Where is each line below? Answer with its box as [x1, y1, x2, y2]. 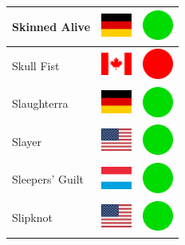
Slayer [12, 132, 41, 149]
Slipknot [12, 209, 53, 226]
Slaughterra [12, 95, 69, 112]
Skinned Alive [12, 18, 91, 34]
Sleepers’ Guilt [12, 171, 85, 188]
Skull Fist [12, 57, 60, 73]
